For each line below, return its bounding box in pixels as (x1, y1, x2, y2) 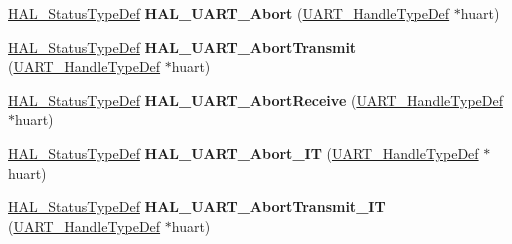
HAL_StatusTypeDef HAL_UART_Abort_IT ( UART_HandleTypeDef (8, 142, 479, 163)
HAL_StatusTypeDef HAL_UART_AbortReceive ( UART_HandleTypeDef (8, 89, 503, 110)
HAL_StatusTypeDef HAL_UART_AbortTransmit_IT (8, 196, 386, 217)
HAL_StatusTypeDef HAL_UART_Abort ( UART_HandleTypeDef (8, 3, 450, 23)
